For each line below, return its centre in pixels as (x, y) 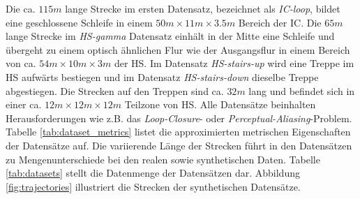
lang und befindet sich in (302, 90)
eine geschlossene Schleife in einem (79, 22)
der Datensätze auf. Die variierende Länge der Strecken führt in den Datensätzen (179, 145)
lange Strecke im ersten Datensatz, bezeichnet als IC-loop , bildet (203, 8)
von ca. (21, 63)
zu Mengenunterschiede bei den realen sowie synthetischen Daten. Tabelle (163, 159)
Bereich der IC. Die (280, 22)
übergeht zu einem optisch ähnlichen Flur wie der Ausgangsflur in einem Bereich (178, 49)
